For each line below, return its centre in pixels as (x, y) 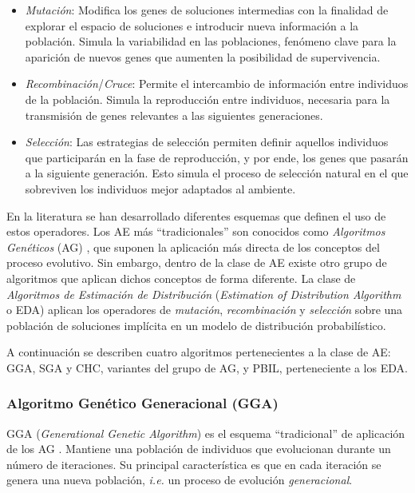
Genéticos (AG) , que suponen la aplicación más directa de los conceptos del (193, 246)
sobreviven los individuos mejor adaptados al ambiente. (160, 188)
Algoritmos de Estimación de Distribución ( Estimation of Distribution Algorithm (204, 294)
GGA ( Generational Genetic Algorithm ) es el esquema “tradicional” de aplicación (206, 433)
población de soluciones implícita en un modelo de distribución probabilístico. (196, 325)
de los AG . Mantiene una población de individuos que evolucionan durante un (199, 449)
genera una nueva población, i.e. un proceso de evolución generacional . (180, 480)
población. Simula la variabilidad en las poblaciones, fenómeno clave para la (211, 41)
